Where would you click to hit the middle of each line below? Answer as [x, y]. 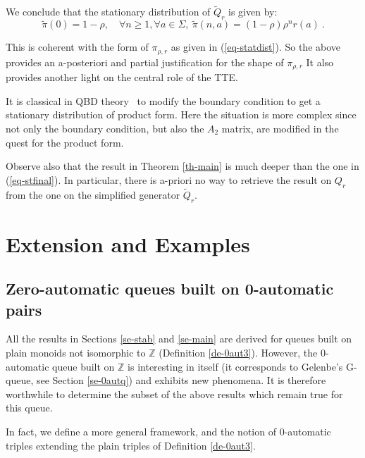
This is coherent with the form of [77, 47]
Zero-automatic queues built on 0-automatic [170, 289]
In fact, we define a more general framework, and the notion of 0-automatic [168, 432]
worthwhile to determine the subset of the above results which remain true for [174, 394]
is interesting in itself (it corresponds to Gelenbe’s [235, 366]
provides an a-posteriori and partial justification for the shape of [145, 62]
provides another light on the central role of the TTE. [122, 77]
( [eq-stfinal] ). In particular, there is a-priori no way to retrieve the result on [169, 179]
